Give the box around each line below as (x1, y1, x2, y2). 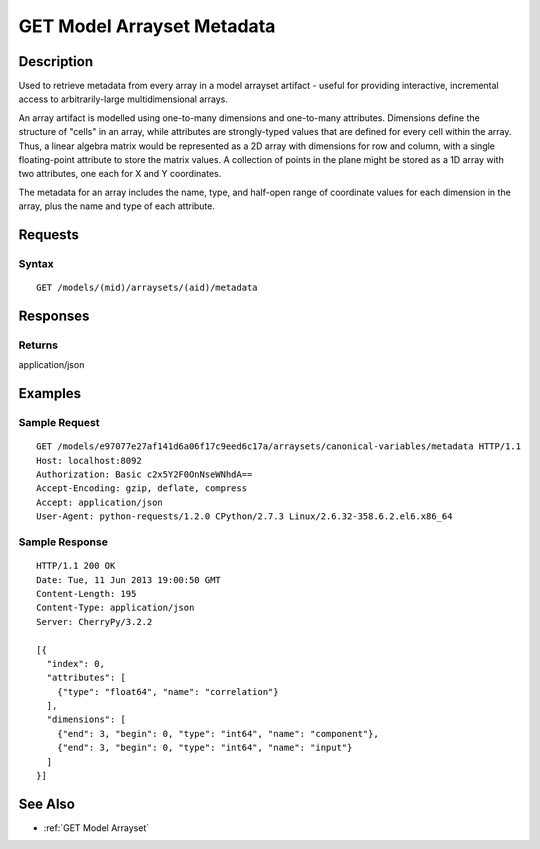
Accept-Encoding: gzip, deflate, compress (36, 483, 248, 494)
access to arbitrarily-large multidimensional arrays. (18, 93, 229, 105)
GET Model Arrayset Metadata (18, 15, 276, 37)
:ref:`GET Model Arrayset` (43, 821, 150, 834)
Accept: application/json (36, 496, 164, 508)
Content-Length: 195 (36, 588, 137, 599)
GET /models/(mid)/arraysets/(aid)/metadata (36, 282, 259, 294)
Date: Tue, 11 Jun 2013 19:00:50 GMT (36, 574, 222, 585)
